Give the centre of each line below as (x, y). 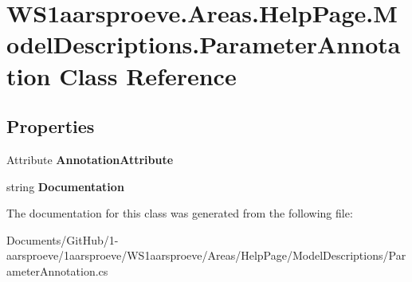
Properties (51, 126)
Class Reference (148, 75)
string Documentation (65, 186)
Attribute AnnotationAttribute (90, 159)
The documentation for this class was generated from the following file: (180, 213)
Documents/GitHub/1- (63, 239)
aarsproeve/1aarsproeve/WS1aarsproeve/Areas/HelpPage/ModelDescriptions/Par (206, 255)
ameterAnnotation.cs (57, 270)
